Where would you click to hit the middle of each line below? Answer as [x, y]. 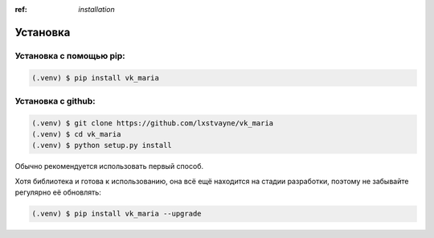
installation [97, 9]
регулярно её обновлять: [58, 192]
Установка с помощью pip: [70, 55]
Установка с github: [55, 101]
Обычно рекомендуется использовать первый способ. [109, 166]
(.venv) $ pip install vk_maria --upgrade [117, 214]
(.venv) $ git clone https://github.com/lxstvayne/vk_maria [153, 123]
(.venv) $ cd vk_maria [76, 134]
